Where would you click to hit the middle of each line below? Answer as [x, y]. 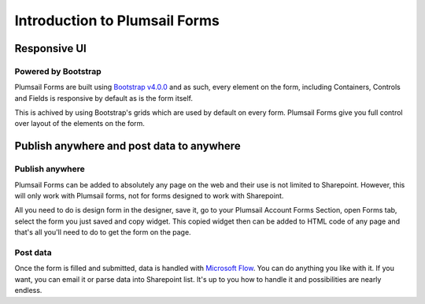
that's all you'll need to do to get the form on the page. [103, 232]
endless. [28, 291]
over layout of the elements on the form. [80, 124]
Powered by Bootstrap [58, 71]
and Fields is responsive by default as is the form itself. [103, 98]
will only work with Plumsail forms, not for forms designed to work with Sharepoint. [149, 196]
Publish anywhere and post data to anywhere [128, 146]
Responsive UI [50, 48]
